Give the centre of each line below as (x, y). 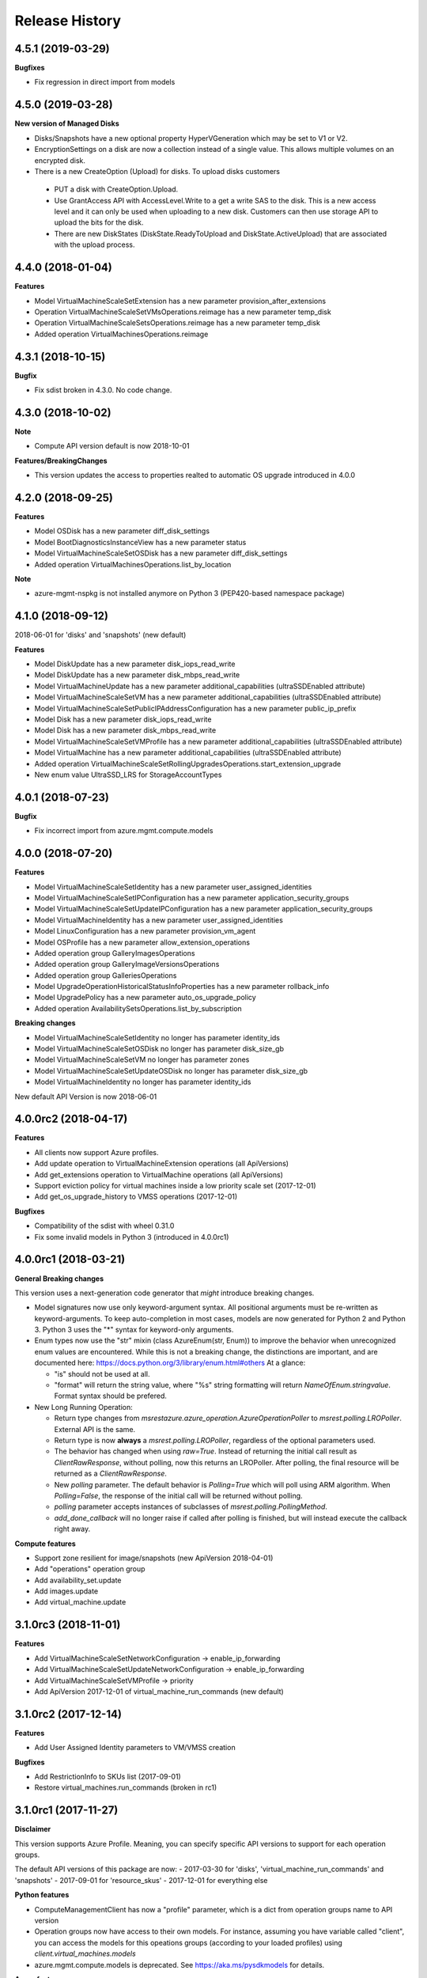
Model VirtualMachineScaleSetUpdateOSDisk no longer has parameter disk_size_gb (171, 1070)
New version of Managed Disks (67, 123)
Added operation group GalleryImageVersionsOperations (127, 964)
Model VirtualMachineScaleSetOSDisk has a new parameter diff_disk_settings (161, 553)
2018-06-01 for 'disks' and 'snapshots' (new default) (100, 635)
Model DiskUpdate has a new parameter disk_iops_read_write (135, 664)
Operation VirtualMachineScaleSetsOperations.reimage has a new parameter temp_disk (177, 323)
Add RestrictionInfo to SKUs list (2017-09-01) (108, 1777)
